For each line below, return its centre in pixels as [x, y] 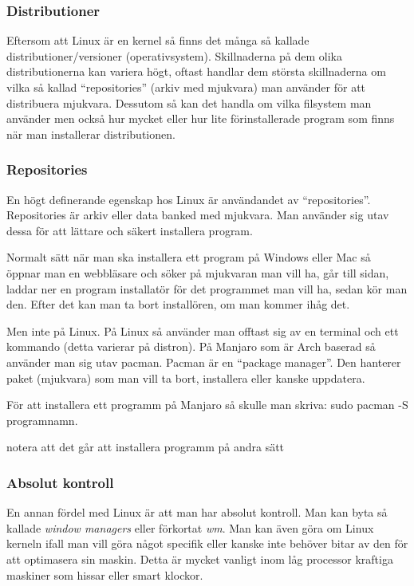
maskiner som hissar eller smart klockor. [105, 574]
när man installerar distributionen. [91, 134]
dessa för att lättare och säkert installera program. [130, 230]
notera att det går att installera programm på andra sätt [146, 447]
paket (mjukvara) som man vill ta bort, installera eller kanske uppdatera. [186, 378]
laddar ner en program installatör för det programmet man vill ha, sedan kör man [207, 288]
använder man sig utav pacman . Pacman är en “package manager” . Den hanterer [204, 362]
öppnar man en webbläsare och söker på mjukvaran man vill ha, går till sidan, [198, 272]
